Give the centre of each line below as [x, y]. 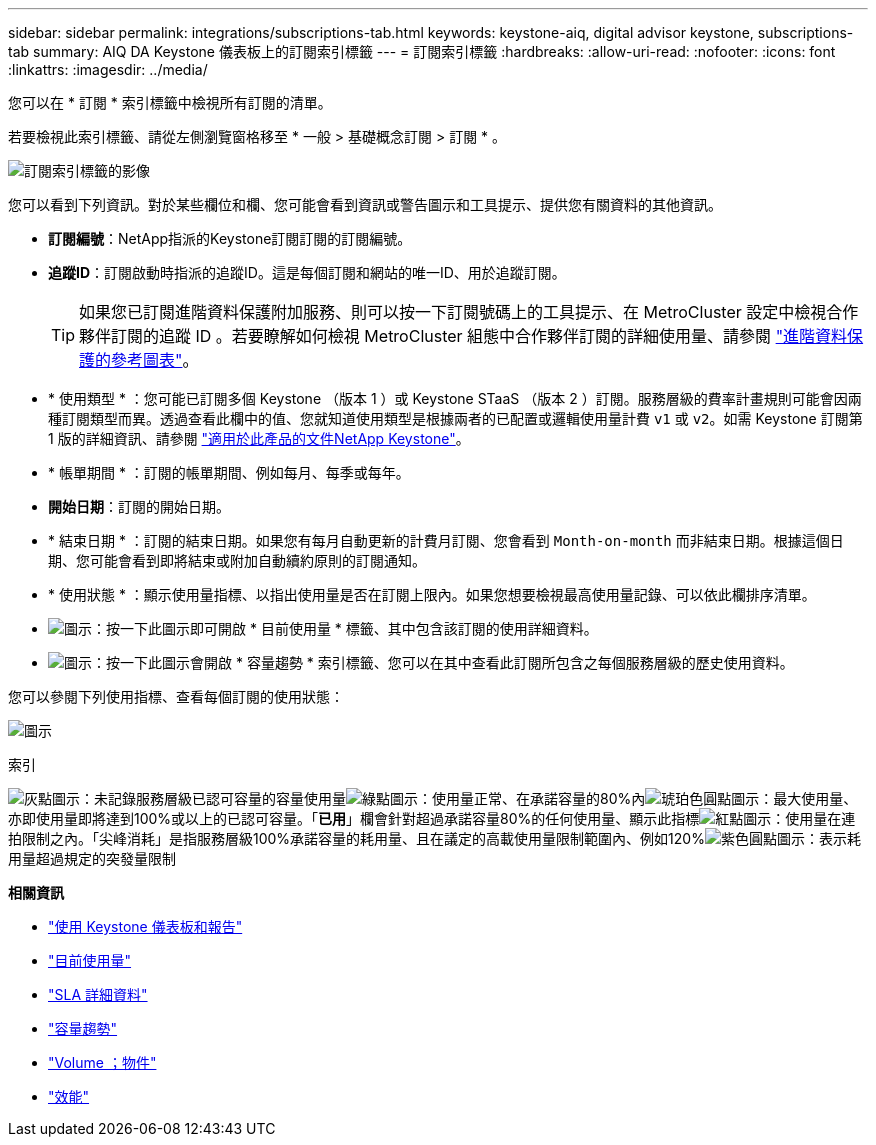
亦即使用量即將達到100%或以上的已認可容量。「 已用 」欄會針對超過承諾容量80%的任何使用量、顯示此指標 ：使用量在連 [432, 818]
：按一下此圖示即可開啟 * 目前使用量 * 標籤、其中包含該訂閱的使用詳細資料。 [345, 628]
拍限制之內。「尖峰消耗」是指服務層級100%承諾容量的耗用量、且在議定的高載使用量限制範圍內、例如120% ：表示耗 [434, 838]
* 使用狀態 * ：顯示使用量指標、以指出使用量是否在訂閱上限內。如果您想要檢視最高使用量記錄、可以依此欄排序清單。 [432, 594]
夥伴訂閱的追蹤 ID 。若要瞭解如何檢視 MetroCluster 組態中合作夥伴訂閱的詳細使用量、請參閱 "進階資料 [463, 336]
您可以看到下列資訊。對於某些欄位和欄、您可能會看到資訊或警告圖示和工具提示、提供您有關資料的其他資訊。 [365, 204]
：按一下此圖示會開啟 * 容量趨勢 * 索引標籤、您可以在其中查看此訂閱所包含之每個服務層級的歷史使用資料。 [443, 662]
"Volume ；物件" [102, 1062]
